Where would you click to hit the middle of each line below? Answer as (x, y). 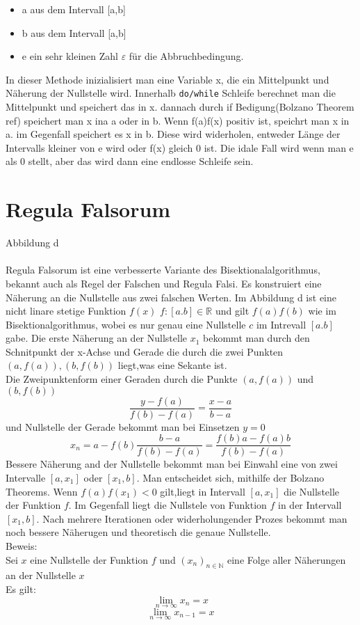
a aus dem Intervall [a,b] (74, 9)
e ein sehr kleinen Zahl (70, 56)
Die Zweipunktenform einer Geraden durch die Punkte (122, 379)
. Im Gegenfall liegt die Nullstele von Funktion (167, 505)
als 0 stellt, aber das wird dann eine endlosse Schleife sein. (130, 161)
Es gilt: (21, 588)
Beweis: (22, 545)
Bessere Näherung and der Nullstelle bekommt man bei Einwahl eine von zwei (172, 464)
